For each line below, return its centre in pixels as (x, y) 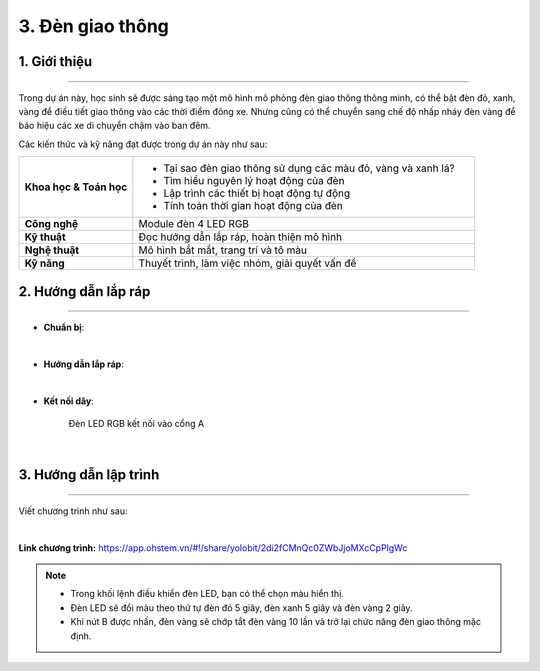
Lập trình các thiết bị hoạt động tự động (257, 193)
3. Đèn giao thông (94, 26)
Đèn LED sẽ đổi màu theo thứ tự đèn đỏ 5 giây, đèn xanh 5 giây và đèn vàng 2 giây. (242, 607)
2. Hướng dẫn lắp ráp (84, 291)
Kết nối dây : (68, 401)
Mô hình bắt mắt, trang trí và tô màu (222, 250)
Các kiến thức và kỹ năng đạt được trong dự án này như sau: (143, 144)
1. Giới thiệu (55, 61)
